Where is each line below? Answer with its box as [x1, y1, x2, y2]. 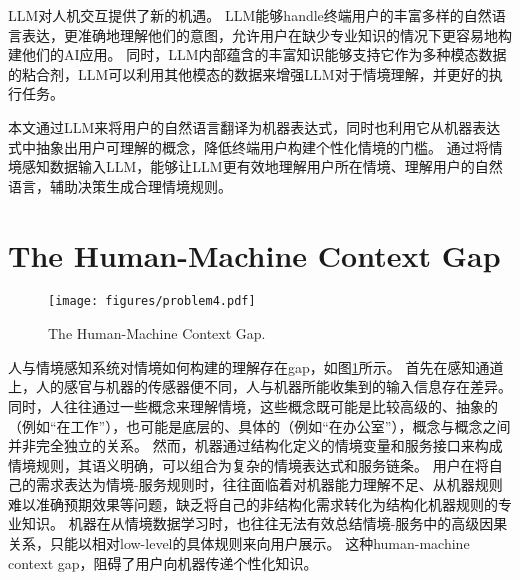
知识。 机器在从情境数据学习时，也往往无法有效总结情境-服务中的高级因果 [21, 513, 508, 534]
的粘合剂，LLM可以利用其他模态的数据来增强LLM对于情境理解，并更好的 [8, 63, 489, 84]
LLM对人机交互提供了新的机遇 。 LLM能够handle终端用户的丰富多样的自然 [8, 5, 492, 25]
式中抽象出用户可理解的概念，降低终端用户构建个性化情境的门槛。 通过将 [8, 136, 489, 157]
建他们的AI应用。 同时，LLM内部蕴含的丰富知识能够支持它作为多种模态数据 [8, 44, 507, 65]
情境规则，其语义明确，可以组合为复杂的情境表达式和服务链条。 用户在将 [8, 454, 489, 475]
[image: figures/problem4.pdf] [48, 294, 256, 309]
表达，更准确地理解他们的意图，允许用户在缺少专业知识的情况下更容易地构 [21, 24, 512, 45]
